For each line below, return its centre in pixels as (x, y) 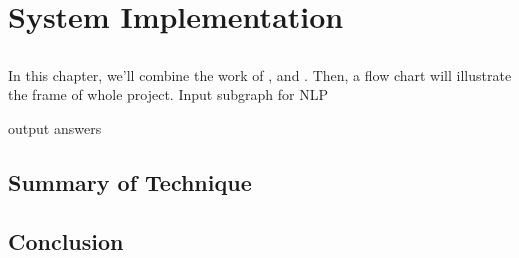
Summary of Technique (130, 181)
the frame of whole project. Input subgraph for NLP (168, 94)
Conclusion (66, 240)
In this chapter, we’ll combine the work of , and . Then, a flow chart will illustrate (260, 74)
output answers (55, 127)
